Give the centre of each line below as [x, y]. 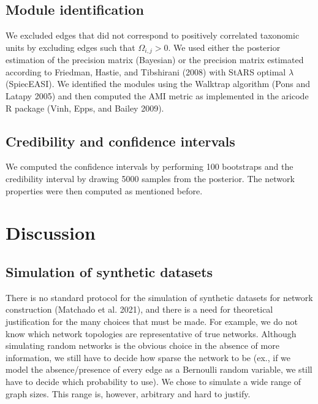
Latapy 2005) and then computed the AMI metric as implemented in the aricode [157, 96]
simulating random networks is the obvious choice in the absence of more [142, 345]
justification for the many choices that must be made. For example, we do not [152, 321]
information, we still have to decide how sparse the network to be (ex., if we [148, 357]
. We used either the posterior [224, 47]
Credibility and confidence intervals [120, 141]
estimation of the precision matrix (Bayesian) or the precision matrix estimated [155, 60]
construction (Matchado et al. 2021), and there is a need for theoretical [139, 309]
